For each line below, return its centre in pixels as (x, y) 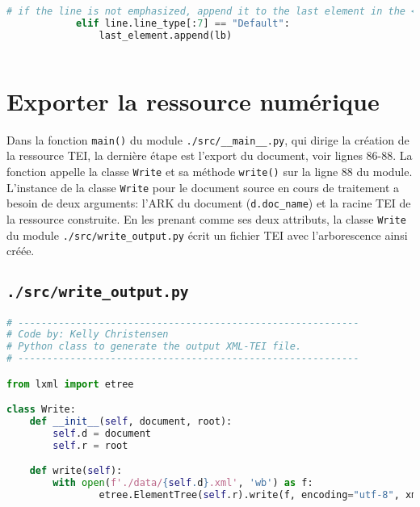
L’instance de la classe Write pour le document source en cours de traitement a (203, 187)
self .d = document (102, 433)
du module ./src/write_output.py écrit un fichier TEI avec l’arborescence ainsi (207, 235)
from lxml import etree (70, 384)
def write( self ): (76, 471)
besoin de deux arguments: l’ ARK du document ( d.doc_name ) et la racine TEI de (209, 203)
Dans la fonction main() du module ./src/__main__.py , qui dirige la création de (208, 139)
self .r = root (90, 445)
